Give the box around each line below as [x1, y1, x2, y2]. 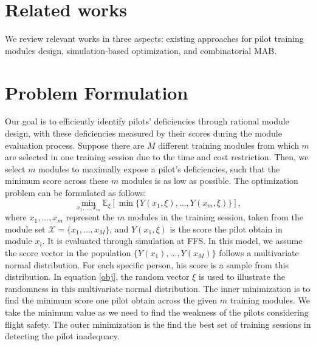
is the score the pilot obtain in [170, 222, 283, 235]
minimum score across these [5, 174, 109, 187]
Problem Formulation [5, 80, 188, 104]
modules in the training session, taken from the [127, 211, 303, 223]
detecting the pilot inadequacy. [5, 330, 120, 342]
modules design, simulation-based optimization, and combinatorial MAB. [5, 44, 277, 56]
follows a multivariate [219, 246, 299, 259]
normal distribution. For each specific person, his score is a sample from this [5, 258, 289, 271]
